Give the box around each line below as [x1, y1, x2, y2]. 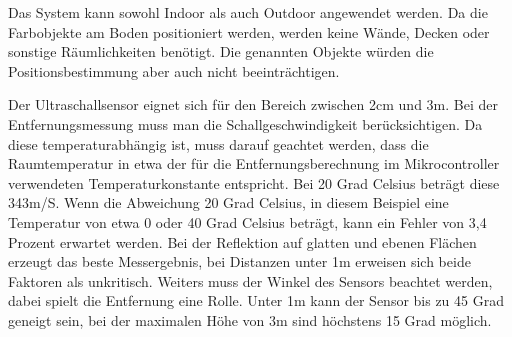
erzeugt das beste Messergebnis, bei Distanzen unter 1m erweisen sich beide [8, 251, 471, 272]
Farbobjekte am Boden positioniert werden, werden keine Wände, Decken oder [8, 21, 490, 42]
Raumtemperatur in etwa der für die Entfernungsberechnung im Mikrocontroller [8, 153, 500, 174]
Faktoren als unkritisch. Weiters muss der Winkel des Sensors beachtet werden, [8, 270, 493, 291]
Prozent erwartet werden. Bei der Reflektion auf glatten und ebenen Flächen [8, 231, 477, 252]
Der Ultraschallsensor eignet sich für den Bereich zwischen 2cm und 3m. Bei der [8, 94, 498, 115]
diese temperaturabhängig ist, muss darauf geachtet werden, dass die [8, 133, 429, 154]
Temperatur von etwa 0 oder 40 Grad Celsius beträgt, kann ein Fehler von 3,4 [8, 211, 487, 232]
